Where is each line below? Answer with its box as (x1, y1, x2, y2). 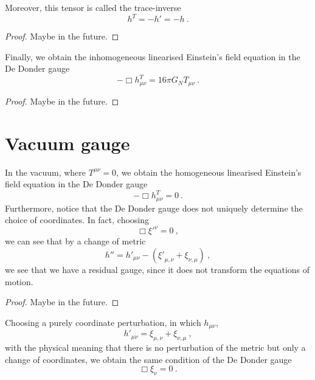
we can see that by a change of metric (5, 235, 146, 247)
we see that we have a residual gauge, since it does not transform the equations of (5, 263, 310, 275)
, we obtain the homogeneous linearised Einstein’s (116, 165, 302, 178)
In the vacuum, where (5, 165, 86, 178)
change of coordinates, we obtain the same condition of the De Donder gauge (5, 353, 292, 365)
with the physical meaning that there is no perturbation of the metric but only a (5, 341, 306, 353)
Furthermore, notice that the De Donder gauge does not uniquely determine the (5, 201, 303, 214)
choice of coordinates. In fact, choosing (5, 213, 150, 226)
